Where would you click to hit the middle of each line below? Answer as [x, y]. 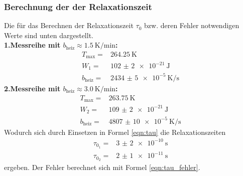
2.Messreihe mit [32, 88]
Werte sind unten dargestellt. [49, 35]
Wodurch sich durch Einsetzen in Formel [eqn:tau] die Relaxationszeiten [115, 132]
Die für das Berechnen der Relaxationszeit [69, 25]
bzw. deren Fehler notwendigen [192, 25]
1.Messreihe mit [32, 45]
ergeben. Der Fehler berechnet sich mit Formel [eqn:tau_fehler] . [102, 167]
